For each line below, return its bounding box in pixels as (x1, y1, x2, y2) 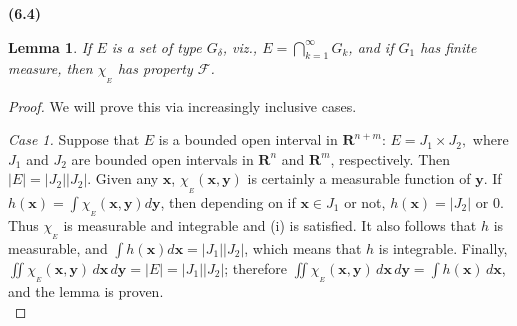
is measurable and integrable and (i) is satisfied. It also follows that (63, 214, 477, 235)
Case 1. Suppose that (8, 129, 140, 150)
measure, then (8, 58, 93, 79)
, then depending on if (160, 191, 296, 212)
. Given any (87, 168, 159, 189)
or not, (344, 191, 386, 212)
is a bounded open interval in (158, 129, 338, 150)
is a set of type (111, 36, 202, 57)
